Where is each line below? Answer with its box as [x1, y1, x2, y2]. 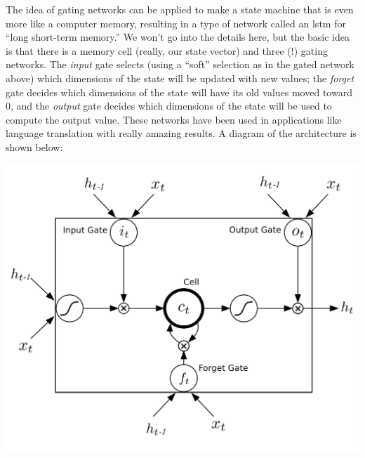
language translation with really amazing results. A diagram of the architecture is [6, 126, 357, 140]
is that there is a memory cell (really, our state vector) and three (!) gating [6, 43, 328, 58]
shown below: [6, 139, 63, 154]
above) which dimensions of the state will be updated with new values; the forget [6, 70, 354, 85]
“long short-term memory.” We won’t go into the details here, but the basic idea [6, 30, 350, 44]
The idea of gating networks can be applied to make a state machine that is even [6, 2, 354, 16]
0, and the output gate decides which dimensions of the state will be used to [6, 98, 332, 113]
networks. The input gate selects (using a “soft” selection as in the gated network [6, 57, 354, 72]
